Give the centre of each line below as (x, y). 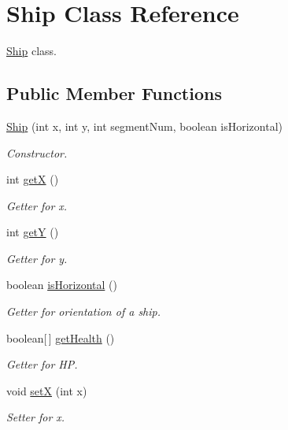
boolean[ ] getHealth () (61, 337)
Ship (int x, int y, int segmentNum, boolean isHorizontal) (145, 126)
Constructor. (37, 152)
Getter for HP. (42, 364)
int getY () (33, 232)
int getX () (33, 179)
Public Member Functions (114, 93)
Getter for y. (37, 258)
